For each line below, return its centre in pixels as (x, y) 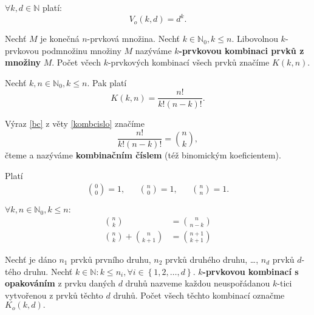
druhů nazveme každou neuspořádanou (198, 283)
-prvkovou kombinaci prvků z (241, 50)
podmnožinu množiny (81, 50)
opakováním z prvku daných (60, 283)
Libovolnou (258, 39)
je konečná (60, 39)
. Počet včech (76, 62)
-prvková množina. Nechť (134, 39)
